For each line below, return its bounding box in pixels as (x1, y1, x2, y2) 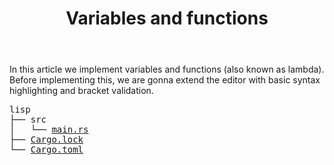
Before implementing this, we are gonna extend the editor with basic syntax (9, 74, 321, 86)
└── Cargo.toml (9, 144, 84, 156)
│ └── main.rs (9, 124, 89, 136)
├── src (9, 114, 47, 126)
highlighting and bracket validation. (9, 85, 154, 97)
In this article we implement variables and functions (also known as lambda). (9, 63, 325, 76)
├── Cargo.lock (9, 134, 84, 146)
